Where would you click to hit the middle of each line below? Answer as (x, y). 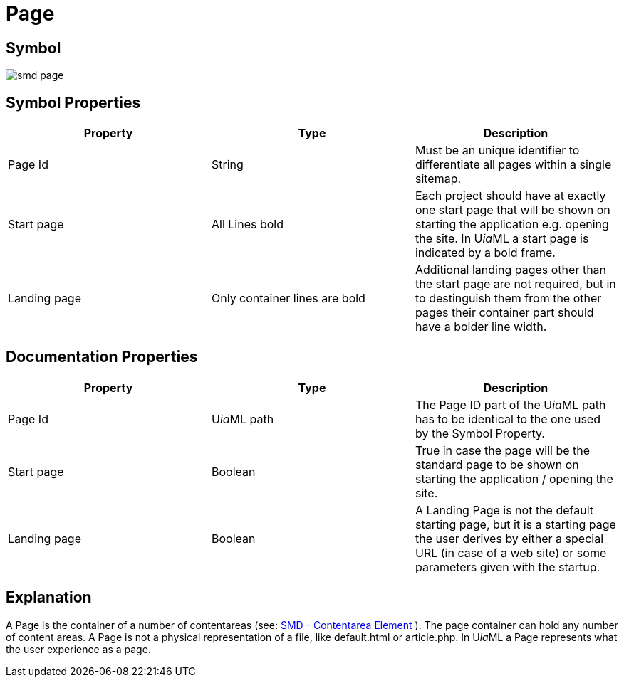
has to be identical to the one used (508, 419)
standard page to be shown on (497, 464)
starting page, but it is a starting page (515, 524)
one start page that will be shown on (513, 210)
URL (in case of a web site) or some (511, 552)
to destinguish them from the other (508, 298)
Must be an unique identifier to (497, 150)
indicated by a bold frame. (485, 253)
